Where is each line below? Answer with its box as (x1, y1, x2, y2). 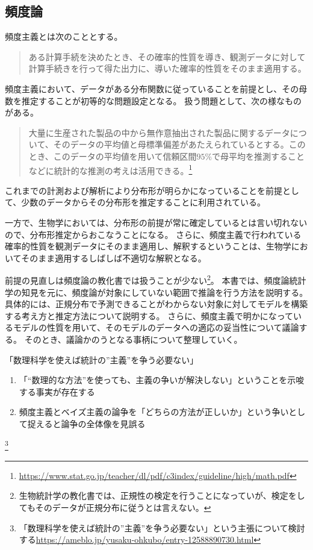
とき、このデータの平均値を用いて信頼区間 (28, 149, 197, 162)
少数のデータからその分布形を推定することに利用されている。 (21, 196, 265, 208)
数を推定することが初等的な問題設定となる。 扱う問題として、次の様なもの (5, 94, 302, 107)
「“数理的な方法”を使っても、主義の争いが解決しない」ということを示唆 (19, 373, 305, 386)
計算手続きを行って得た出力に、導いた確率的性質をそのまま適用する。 (28, 62, 306, 75)
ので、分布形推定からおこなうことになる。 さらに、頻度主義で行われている (5, 228, 302, 240)
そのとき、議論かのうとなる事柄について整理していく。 (24, 333, 243, 345)
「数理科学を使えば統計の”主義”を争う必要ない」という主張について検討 (19, 521, 305, 534)
